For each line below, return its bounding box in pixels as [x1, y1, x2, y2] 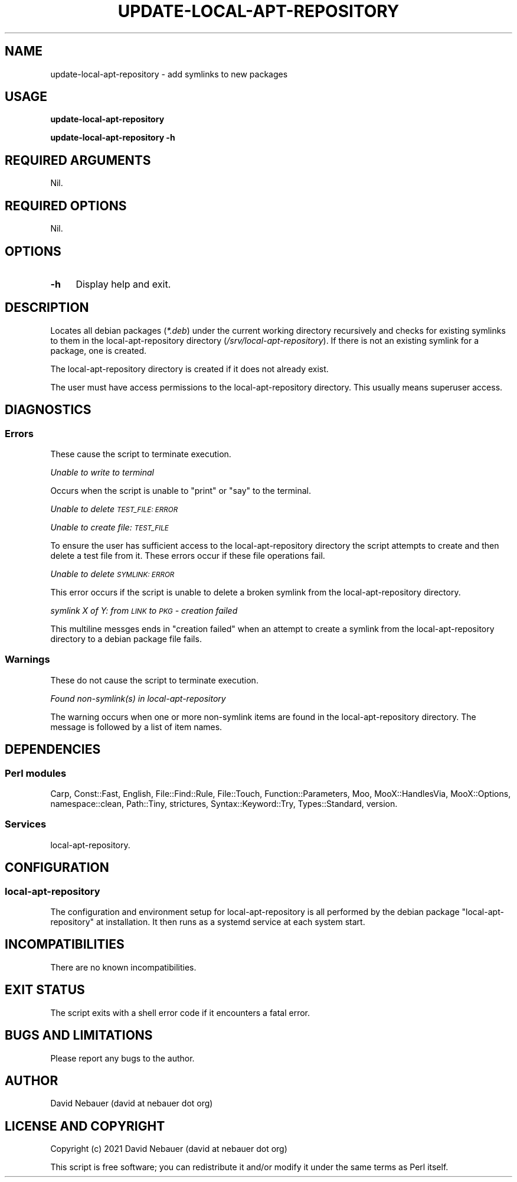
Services [5, 818, 47, 831]
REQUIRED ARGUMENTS [5, 152, 151, 168]
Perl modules [5, 767, 67, 779]
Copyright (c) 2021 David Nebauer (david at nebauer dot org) [50, 1144, 287, 1154]
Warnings [5, 653, 50, 666]
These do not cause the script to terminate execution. [50, 675, 258, 685]
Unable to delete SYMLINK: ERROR [50, 569, 175, 579]
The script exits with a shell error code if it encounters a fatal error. [50, 1007, 310, 1018]
